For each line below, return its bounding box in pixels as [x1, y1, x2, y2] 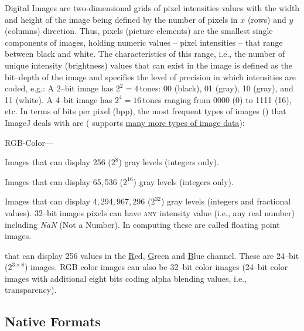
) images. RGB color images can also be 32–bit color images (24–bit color [24, 261, 288, 273]
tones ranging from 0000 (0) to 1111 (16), [142, 93, 292, 105]
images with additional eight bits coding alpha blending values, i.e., [5, 272, 247, 284]
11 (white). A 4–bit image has [5, 93, 112, 105]
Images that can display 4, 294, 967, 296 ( [5, 195, 151, 207]
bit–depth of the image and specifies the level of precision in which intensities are [5, 70, 296, 83]
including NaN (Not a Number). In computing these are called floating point [5, 218, 280, 230]
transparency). [5, 284, 57, 296]
